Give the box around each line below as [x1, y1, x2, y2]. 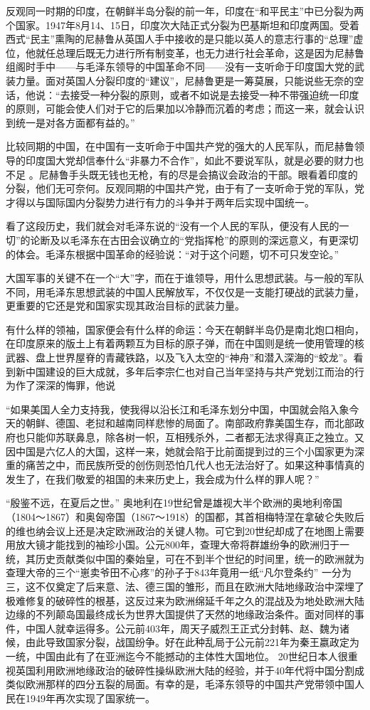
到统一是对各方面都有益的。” [6, 115, 135, 129]
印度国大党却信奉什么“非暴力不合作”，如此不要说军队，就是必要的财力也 [25, 152, 364, 167]
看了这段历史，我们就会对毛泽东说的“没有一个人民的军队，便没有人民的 [6, 218, 339, 233]
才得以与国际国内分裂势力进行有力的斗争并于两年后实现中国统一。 [6, 194, 314, 209]
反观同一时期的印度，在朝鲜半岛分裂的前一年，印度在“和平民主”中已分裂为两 [6, 4, 364, 18]
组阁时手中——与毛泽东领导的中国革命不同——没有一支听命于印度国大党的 [6, 59, 354, 74]
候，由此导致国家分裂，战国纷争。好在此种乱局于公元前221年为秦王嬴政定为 [6, 635, 359, 650]
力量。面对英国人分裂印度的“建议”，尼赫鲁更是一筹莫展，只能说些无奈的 [15, 73, 354, 88]
